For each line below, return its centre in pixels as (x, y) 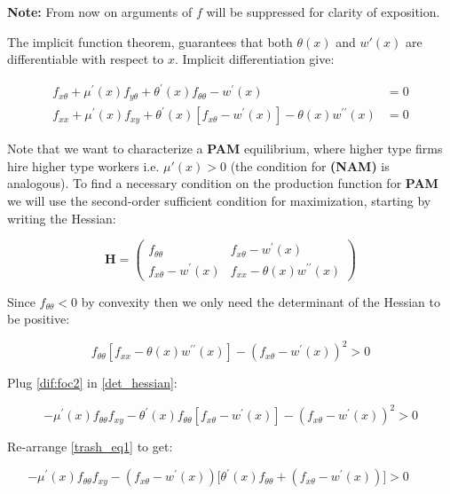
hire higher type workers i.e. (83, 165)
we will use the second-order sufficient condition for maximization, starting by (219, 201)
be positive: (39, 319)
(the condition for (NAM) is (310, 165)
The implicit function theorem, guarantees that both (150, 41)
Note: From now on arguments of (100, 12)
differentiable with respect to (86, 59)
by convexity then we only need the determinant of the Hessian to (261, 301)
